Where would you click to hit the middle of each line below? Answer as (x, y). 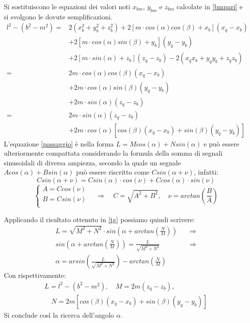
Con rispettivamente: (35, 275)
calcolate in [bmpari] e (210, 6)
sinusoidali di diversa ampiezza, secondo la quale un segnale (93, 162)
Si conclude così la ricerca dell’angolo (59, 315)
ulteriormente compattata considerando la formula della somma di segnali (113, 153)
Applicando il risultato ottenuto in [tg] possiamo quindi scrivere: (100, 219)
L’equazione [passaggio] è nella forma (59, 143)
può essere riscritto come (113, 172)
